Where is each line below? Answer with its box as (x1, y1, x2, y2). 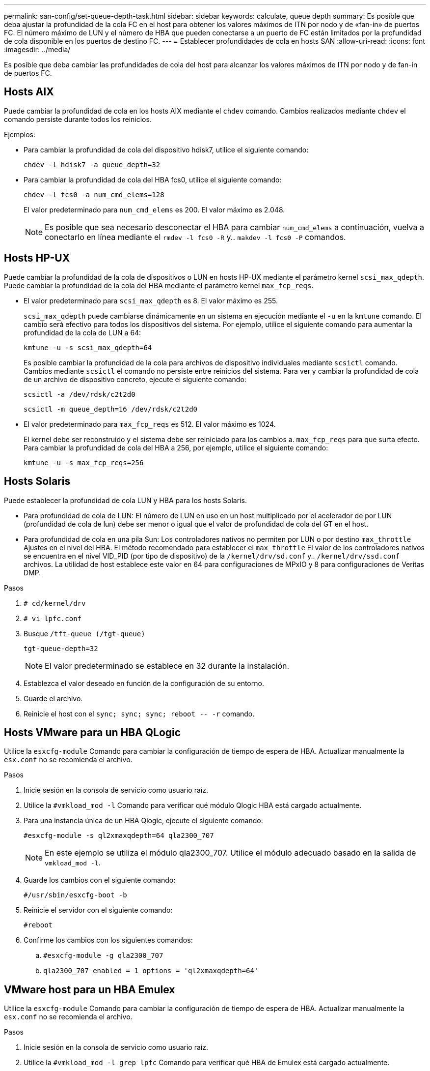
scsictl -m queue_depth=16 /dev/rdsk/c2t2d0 (24, 405, 198, 413)
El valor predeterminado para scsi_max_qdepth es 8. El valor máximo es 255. (24, 296, 278, 305)
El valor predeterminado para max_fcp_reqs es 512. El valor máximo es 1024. (24, 419, 276, 428)
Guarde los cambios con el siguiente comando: (24, 876, 176, 885)
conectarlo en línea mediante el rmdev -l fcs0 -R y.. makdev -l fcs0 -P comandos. (45, 232, 346, 242)
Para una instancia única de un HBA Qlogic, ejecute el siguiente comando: (24, 816, 263, 825)
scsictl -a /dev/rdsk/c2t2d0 (24, 390, 135, 398)
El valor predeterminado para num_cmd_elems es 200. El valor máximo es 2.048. (24, 205, 285, 214)
